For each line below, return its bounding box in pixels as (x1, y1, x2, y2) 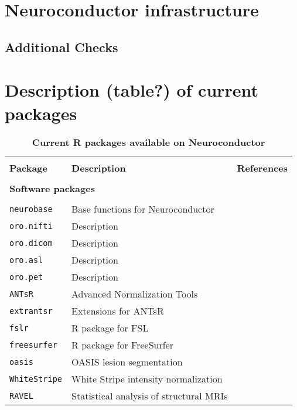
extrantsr (9, 306, 53, 316)
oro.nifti (9, 221, 53, 231)
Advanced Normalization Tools (71, 287, 198, 301)
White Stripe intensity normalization (71, 372, 223, 386)
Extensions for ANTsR (71, 304, 164, 318)
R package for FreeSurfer (71, 338, 173, 352)
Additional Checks (5, 37, 118, 56)
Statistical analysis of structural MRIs (71, 389, 228, 403)
